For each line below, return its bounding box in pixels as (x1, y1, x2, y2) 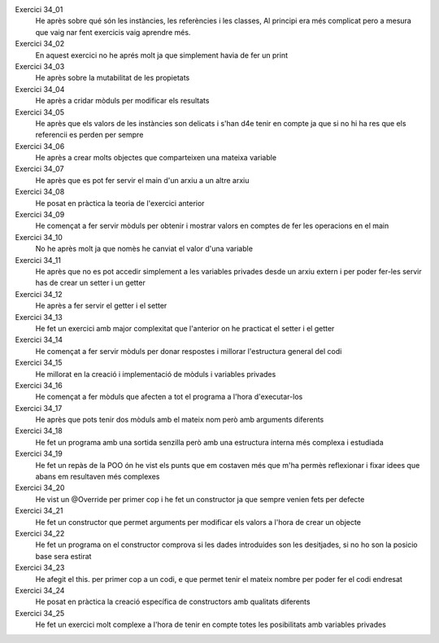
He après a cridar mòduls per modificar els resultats (35, 96, 210, 106)
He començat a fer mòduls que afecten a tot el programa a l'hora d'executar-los (35, 391, 303, 402)
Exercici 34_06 (15, 141, 65, 151)
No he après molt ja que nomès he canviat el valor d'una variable (35, 244, 254, 254)
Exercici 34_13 (15, 312, 63, 321)
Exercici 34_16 (15, 380, 63, 390)
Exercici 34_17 (15, 403, 63, 413)
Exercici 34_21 (15, 505, 63, 516)
